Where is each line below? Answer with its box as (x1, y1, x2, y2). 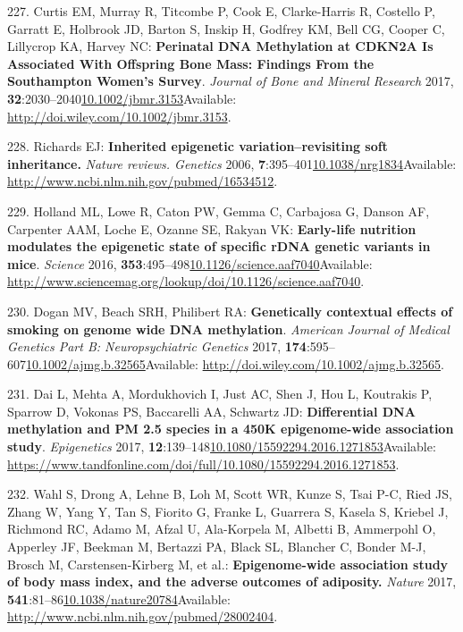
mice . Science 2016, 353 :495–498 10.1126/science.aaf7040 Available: (7, 254, 373, 273)
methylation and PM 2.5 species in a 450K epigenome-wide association (7, 419, 454, 438)
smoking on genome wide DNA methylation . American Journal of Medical (7, 319, 450, 338)
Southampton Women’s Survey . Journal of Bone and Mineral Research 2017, (7, 72, 454, 90)
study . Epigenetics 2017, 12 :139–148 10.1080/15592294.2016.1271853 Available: (7, 437, 436, 456)
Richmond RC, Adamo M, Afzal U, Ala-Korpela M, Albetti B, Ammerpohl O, (7, 519, 436, 538)
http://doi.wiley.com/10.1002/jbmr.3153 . (7, 106, 231, 125)
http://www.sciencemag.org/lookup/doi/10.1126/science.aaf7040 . (7, 272, 365, 291)
